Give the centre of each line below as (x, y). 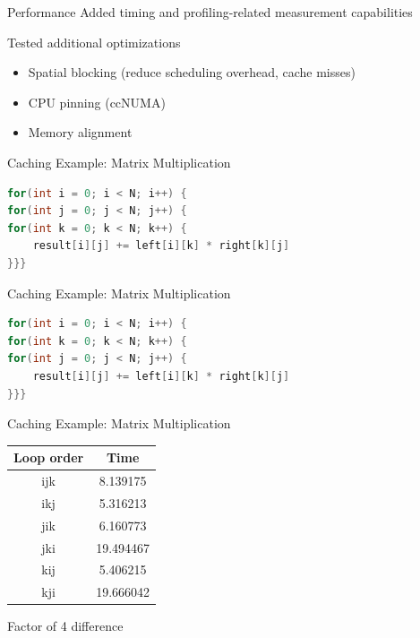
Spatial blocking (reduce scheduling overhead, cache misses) (192, 72)
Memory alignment (80, 132)
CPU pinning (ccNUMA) (97, 102)
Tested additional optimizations (94, 42)
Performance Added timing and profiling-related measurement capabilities (210, 12)
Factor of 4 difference (65, 626)
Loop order (49, 457)
